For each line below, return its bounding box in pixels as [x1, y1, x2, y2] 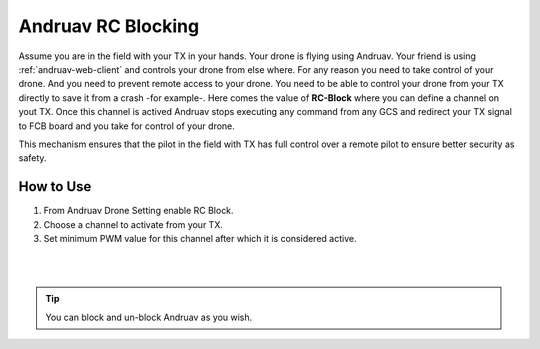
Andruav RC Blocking [18, 15, 200, 37]
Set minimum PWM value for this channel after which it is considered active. [43, 232, 357, 244]
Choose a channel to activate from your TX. [43, 218, 224, 230]
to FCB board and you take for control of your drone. [18, 120, 235, 132]
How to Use [18, 178, 92, 195]
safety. [18, 152, 47, 164]
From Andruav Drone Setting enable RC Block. [43, 205, 234, 217]
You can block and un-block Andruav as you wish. [45, 311, 253, 323]
